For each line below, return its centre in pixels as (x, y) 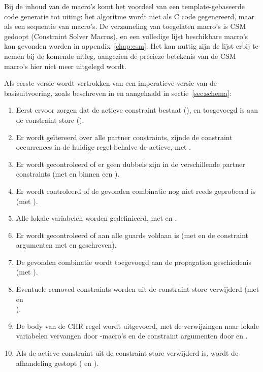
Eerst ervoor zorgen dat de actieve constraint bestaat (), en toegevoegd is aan (137, 110)
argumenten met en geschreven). (66, 245)
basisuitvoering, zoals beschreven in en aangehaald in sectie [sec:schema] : (118, 93)
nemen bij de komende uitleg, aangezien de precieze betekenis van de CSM (120, 56)
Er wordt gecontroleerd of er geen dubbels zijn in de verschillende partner (130, 164)
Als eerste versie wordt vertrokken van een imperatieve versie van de (110, 83)
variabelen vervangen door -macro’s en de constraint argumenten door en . (132, 336)
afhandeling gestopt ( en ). (57, 363)
